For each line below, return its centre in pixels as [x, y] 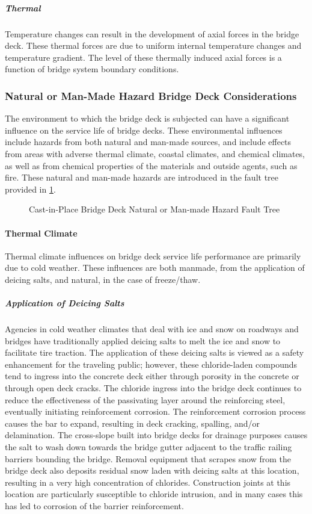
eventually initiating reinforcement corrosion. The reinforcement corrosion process [155, 411]
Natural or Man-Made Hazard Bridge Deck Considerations [151, 95]
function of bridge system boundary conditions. [92, 69]
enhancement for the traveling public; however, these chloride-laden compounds [151, 364]
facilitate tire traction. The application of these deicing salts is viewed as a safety [154, 352]
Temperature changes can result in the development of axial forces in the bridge [152, 33]
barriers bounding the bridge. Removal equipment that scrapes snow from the [148, 458]
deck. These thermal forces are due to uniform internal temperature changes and [153, 45]
